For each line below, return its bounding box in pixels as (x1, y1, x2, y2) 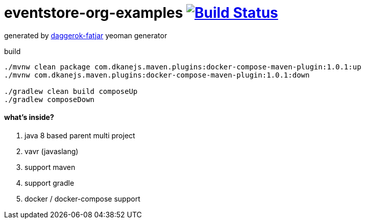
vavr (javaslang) (25, 146, 79, 156)
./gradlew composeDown (4, 95, 95, 104)
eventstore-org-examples (4, 4, 183, 21)
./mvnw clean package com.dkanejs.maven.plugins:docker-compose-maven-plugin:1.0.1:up (4, 62, 361, 71)
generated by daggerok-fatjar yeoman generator (4, 31, 167, 40)
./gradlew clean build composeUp (4, 87, 138, 95)
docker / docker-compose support (25, 194, 140, 203)
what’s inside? (4, 113, 54, 122)
